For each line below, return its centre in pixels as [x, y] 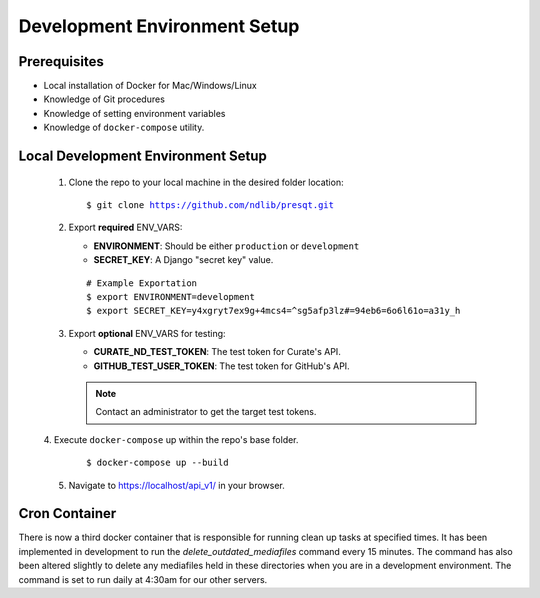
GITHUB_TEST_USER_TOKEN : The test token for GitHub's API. [221, 366]
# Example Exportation [142, 283]
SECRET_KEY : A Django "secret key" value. [183, 260]
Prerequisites [61, 61]
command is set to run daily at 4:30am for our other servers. [143, 579]
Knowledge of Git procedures [104, 99]
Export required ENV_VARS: [125, 227]
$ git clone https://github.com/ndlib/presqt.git [210, 205]
